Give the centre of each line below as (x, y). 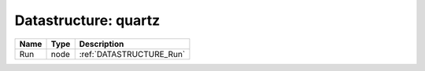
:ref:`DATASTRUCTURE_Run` (132, 54)
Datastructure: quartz (87, 20)
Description (102, 44)
